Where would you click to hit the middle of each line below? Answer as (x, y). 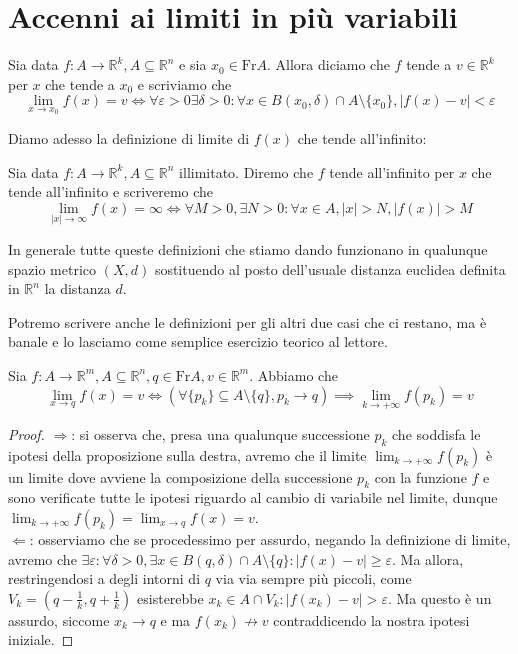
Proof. (26, 433)
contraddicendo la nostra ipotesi (371, 619)
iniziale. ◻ (41, 639)
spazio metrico (52, 268)
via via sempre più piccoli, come (313, 578)
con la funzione (420, 476)
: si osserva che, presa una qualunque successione (220, 433)
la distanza (77, 288)
